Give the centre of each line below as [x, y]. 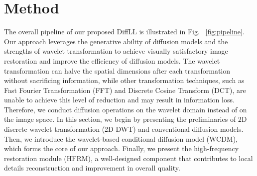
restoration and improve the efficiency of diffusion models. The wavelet [112, 60]
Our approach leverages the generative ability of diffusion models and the [116, 41]
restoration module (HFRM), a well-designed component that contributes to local [128, 158]
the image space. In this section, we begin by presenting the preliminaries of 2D [126, 119]
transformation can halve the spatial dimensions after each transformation [117, 70]
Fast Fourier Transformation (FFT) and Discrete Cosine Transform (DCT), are [125, 90]
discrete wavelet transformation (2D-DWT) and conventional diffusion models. [124, 129]
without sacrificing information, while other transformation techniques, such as [124, 80]
